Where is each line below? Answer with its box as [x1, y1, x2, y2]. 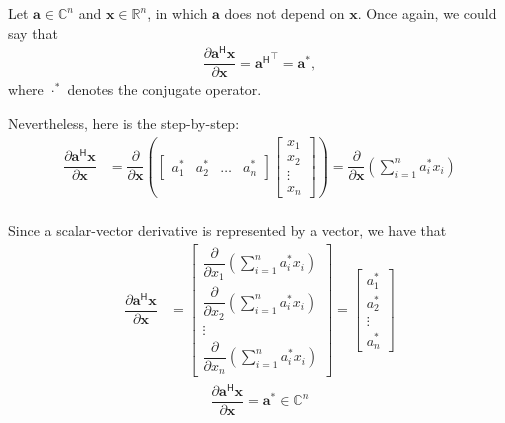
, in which [147, 3, 208, 23]
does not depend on [224, 3, 345, 23]
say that [8, 22, 58, 43]
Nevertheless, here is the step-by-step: [8, 112, 240, 133]
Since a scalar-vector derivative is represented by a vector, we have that [8, 220, 447, 241]
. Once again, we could [357, 3, 497, 23]
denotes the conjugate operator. [67, 79, 262, 100]
